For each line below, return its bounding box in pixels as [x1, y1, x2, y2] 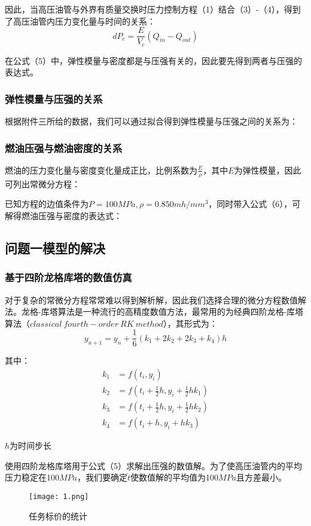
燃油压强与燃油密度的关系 [5, 140, 123, 155]
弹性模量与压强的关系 [5, 91, 103, 106]
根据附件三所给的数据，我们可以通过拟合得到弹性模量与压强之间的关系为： [5, 115, 298, 127]
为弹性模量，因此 [234, 163, 301, 176]
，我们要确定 [77, 471, 127, 484]
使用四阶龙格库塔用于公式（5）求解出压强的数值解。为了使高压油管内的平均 [5, 459, 302, 472]
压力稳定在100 [5, 471, 59, 484]
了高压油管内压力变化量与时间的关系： [5, 14, 155, 27]
